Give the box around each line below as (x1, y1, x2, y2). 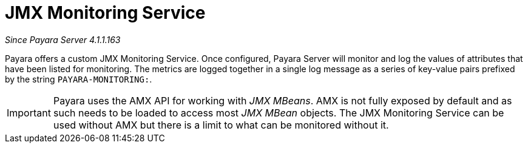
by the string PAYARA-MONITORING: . (5, 73, 152, 84)
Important (7, 106, 51, 119)
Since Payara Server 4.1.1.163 (5, 34, 121, 45)
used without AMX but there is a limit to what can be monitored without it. (53, 118, 389, 131)
